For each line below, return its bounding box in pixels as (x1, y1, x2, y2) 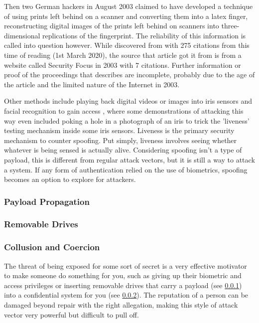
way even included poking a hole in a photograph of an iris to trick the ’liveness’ (4, 115, 250, 126)
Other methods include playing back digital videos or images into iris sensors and (4, 96, 253, 106)
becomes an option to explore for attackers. (4, 174, 136, 184)
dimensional (4, 30, 40, 40)
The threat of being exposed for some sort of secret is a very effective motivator (4, 260, 247, 271)
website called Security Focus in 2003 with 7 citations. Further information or (4, 59, 241, 70)
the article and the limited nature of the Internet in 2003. (4, 79, 180, 89)
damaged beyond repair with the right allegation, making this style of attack (4, 299, 238, 310)
